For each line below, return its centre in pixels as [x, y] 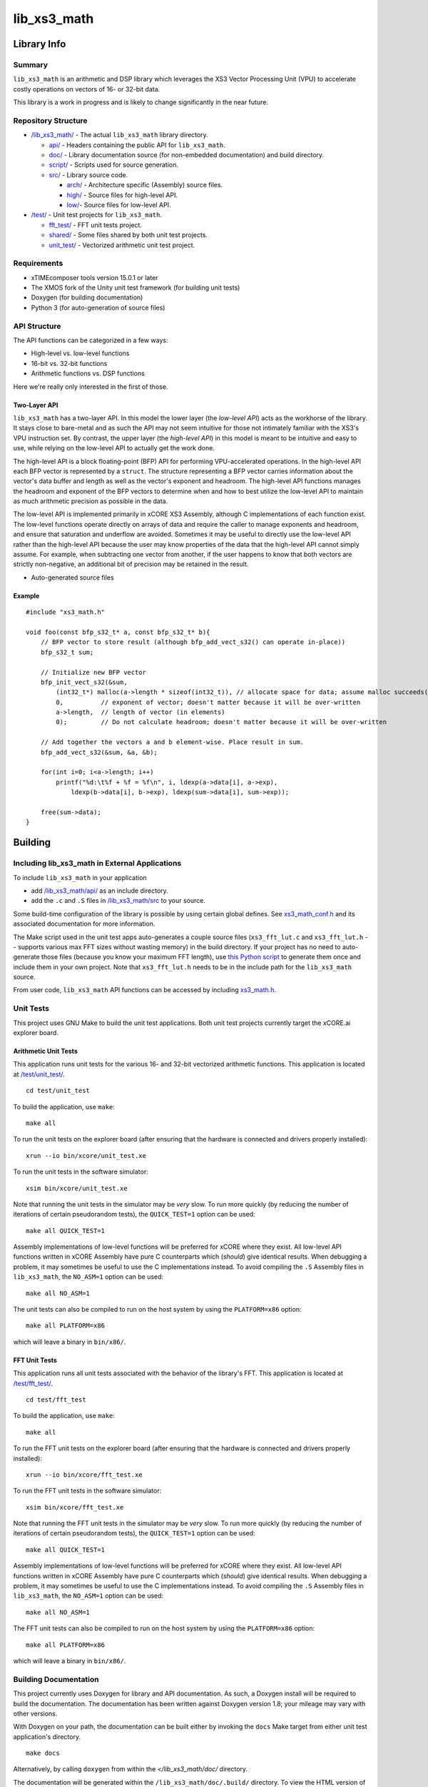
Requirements [38, 263]
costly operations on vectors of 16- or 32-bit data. [87, 89]
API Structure [37, 326]
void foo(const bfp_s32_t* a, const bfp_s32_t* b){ [118, 632]
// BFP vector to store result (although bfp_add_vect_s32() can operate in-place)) [193, 642]
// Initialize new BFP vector [93, 672]
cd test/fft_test [56, 1400]
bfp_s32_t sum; [67, 652]
